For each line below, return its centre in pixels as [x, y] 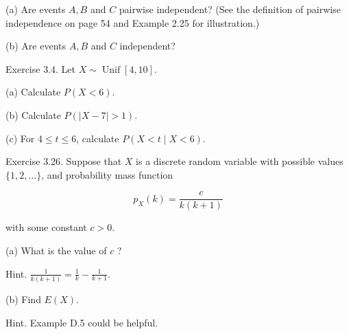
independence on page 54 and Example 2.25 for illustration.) [133, 22]
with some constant [46, 227]
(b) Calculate [33, 114]
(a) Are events [36, 9]
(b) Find [23, 299]
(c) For [20, 138]
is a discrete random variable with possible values [240, 161]
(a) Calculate [33, 92]
